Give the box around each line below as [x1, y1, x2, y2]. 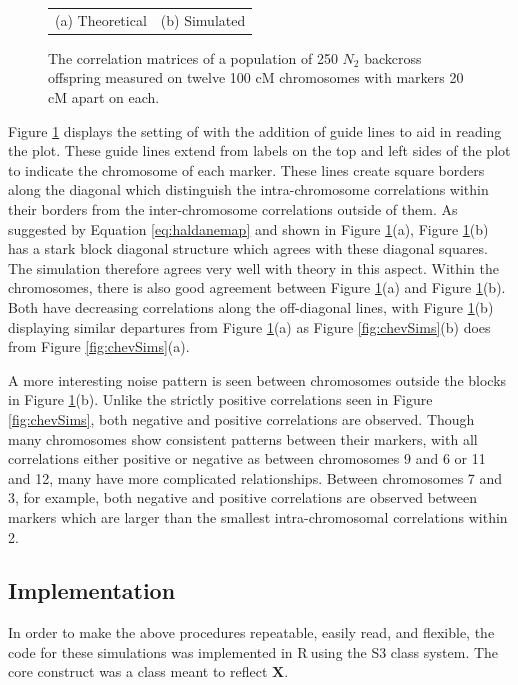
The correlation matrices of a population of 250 [48, 47, 338, 68]
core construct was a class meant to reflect [8, 661, 268, 682]
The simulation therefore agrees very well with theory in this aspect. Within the [8, 257, 499, 278]
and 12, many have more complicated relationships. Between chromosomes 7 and [8, 467, 503, 488]
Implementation [8, 575, 176, 606]
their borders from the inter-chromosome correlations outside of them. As [8, 199, 458, 219]
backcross [364, 47, 422, 68]
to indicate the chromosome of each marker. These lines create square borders [8, 159, 485, 180]
